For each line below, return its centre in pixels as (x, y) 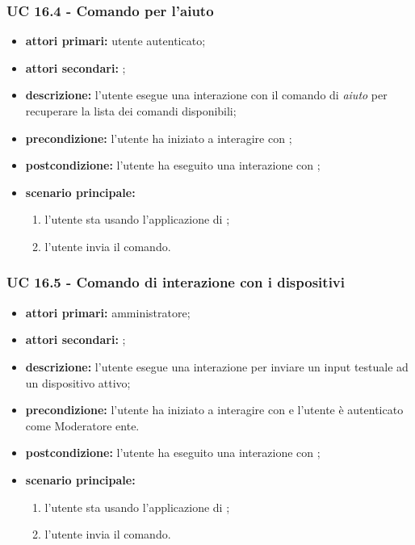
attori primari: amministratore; (108, 312)
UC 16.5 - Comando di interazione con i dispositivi (176, 282)
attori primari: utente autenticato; (115, 41)
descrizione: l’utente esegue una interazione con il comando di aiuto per (206, 95)
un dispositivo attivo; (78, 382)
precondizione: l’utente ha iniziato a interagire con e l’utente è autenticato (214, 410)
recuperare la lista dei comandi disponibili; (131, 111)
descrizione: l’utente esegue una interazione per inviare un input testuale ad (217, 366)
